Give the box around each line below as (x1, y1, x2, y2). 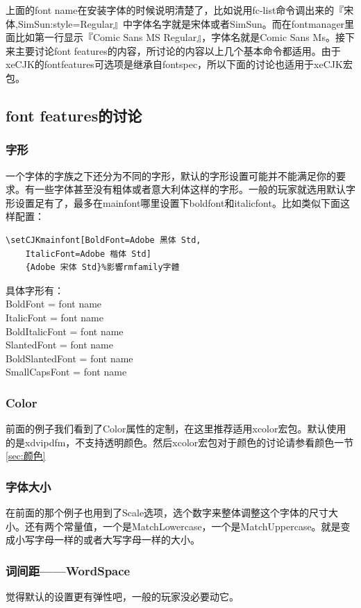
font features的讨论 (6, 104, 142, 126)
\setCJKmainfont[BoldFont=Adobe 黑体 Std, (6, 235, 201, 245)
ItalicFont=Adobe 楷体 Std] (25, 248, 151, 259)
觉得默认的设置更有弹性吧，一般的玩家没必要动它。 (6, 589, 239, 604)
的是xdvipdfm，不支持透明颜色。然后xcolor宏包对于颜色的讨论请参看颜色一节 (6, 434, 354, 449)
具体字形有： (6, 282, 64, 297)
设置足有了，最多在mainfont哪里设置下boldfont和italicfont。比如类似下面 (15, 195, 340, 210)
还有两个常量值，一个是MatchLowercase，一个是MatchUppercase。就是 (24, 518, 341, 533)
